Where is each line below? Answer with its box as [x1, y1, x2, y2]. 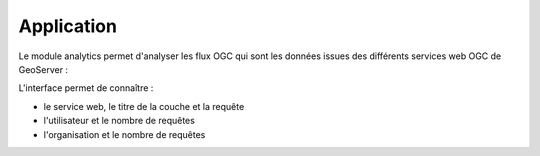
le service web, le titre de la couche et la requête [43, 100, 245, 112]
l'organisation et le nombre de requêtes [43, 128, 206, 140]
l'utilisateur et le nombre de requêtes [43, 115, 195, 127]
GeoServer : [18, 63, 69, 75]
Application [18, 15, 117, 37]
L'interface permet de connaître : [18, 82, 154, 94]
